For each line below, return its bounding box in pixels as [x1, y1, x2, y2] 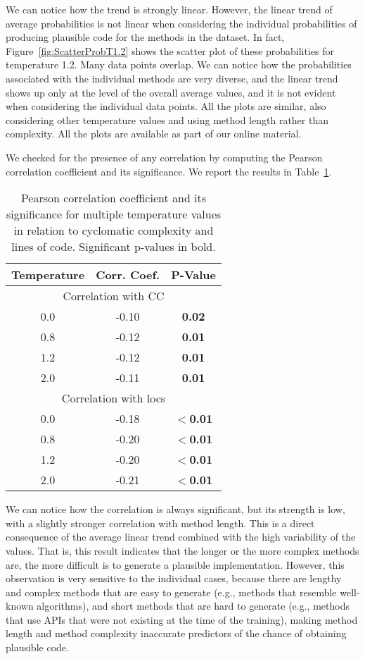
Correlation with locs [61, 390, 166, 407]
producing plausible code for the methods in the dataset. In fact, [6, 30, 285, 44]
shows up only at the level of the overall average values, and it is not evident [6, 85, 336, 99]
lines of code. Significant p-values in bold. [11, 238, 216, 255]
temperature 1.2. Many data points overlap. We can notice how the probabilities [6, 57, 352, 72]
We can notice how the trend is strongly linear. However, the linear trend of [6, 2, 333, 16]
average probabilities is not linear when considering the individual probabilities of [6, 16, 357, 30]
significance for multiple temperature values [6, 206, 222, 223]
